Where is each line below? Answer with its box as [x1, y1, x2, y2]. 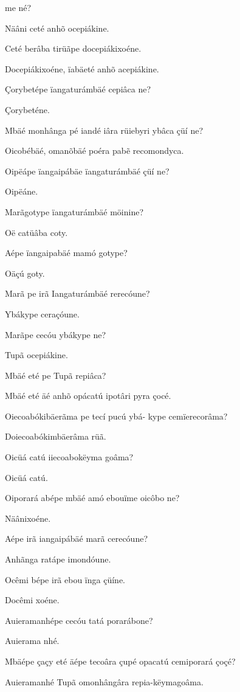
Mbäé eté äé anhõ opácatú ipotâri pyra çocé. [5, 389, 171, 402]
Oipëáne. [5, 185, 38, 198]
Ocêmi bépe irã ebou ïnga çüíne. [5, 573, 125, 586]
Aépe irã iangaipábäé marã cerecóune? [5, 532, 148, 545]
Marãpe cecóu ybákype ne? [5, 328, 106, 341]
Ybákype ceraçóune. [5, 307, 80, 320]
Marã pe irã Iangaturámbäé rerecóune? [5, 287, 150, 300]
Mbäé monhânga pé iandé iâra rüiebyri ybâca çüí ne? [5, 123, 204, 136]
